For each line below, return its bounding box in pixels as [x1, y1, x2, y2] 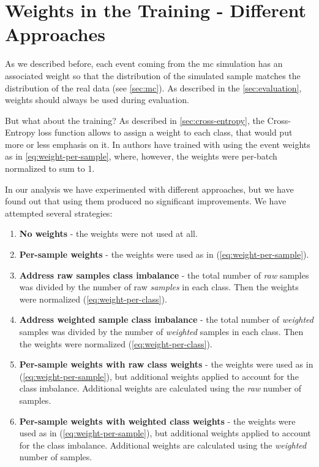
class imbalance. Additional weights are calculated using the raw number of [19, 382, 302, 395]
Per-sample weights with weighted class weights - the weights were [19, 414, 296, 427]
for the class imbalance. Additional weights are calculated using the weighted [19, 438, 307, 451]
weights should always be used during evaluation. [5, 93, 189, 106]
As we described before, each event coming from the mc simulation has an [5, 57, 283, 70]
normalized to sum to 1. [5, 162, 95, 175]
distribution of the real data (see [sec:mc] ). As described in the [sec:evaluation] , [5, 81, 302, 94]
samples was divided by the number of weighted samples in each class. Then [19, 325, 304, 338]
